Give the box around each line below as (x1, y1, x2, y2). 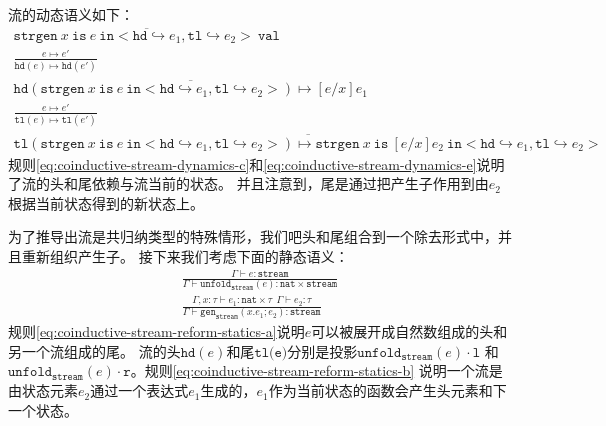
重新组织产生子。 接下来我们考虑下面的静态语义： (21, 245, 349, 266)
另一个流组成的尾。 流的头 (8, 340, 181, 361)
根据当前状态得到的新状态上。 (8, 192, 204, 213)
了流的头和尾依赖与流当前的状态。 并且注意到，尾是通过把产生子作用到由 (8, 173, 489, 194)
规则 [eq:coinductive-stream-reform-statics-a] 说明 (8, 321, 305, 342)
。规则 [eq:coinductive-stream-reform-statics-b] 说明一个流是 (130, 360, 503, 381)
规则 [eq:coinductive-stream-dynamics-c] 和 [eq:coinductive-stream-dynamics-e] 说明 (8, 153, 505, 174)
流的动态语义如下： (8, 4, 134, 24)
